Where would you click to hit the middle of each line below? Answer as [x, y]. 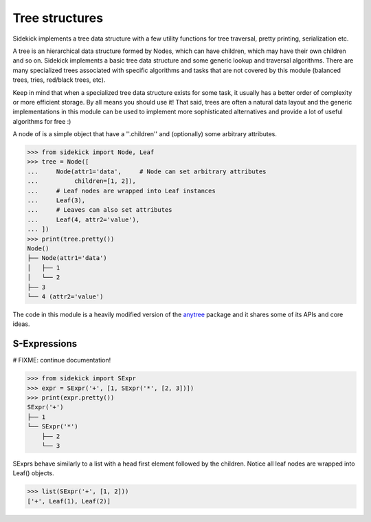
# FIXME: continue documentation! [62, 360]
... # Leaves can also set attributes [100, 210]
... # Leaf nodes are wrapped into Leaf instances [121, 191]
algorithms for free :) [42, 121]
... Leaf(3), [56, 200]
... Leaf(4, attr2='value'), [83, 219]
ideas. [21, 324]
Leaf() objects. [33, 473]
